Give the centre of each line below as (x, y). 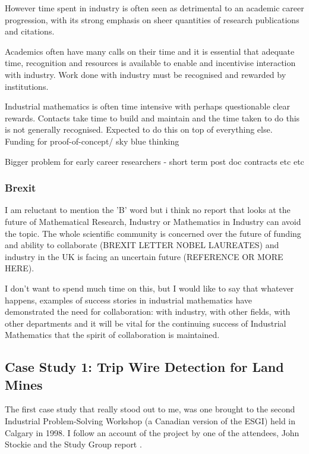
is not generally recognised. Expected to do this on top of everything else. (139, 129)
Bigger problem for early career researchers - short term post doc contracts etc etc (154, 161)
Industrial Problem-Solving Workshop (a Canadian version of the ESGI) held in (150, 421)
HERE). (20, 268)
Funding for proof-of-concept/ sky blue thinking (92, 141)
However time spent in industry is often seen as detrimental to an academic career (154, 8)
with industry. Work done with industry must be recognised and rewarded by (146, 74)
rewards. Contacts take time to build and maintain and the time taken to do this (152, 118)
